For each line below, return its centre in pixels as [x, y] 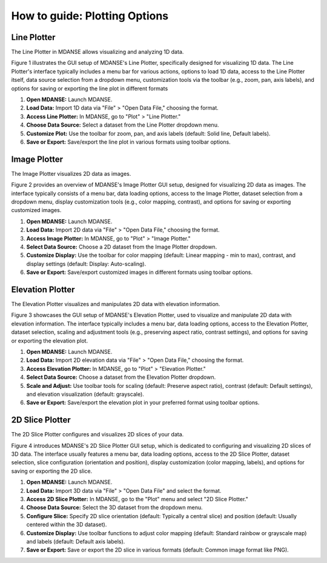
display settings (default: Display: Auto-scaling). [86, 264]
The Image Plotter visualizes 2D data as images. [71, 173]
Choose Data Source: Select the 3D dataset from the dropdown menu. [114, 508]
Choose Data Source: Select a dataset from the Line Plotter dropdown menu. [123, 125]
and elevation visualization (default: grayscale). [85, 394]
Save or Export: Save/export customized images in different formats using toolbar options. [140, 272]
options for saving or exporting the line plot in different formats [90, 88]
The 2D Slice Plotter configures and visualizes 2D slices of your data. [97, 435]
